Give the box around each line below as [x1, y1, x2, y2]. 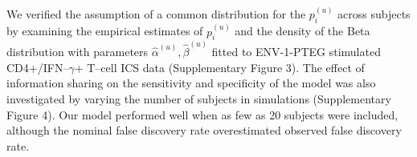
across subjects [337, 6, 411, 22]
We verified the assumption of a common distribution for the [6, 6, 306, 22]
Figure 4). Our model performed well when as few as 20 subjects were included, [6, 106, 399, 123]
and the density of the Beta [235, 22, 370, 39]
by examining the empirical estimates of [6, 22, 203, 39]
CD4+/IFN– [6, 58, 69, 75]
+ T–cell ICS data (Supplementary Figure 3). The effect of [74, 58, 365, 75]
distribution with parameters [6, 43, 149, 60]
